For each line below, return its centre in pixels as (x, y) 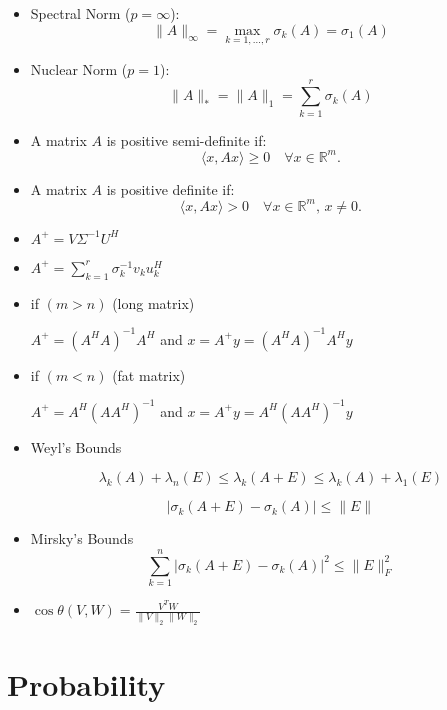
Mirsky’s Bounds (82, 538)
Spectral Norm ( (80, 13)
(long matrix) (153, 302)
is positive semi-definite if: (186, 139)
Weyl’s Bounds (76, 446)
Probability (86, 683)
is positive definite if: (170, 188)
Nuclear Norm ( (79, 68)
